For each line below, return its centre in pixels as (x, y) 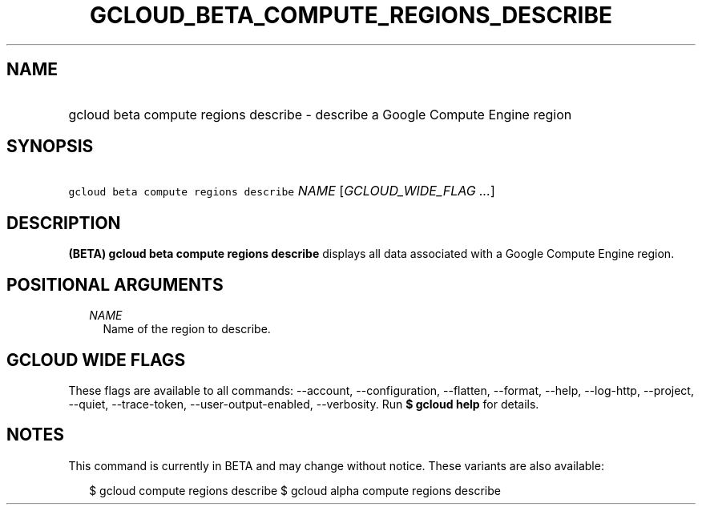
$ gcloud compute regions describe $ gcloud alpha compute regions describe (295, 490)
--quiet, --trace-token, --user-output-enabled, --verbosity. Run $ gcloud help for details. (304, 404)
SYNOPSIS (50, 147)
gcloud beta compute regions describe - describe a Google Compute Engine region (320, 114)
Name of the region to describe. (187, 329)
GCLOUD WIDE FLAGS (96, 360)
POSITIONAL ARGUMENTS (115, 284)
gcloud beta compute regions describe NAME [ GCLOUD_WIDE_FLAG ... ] (282, 191)
